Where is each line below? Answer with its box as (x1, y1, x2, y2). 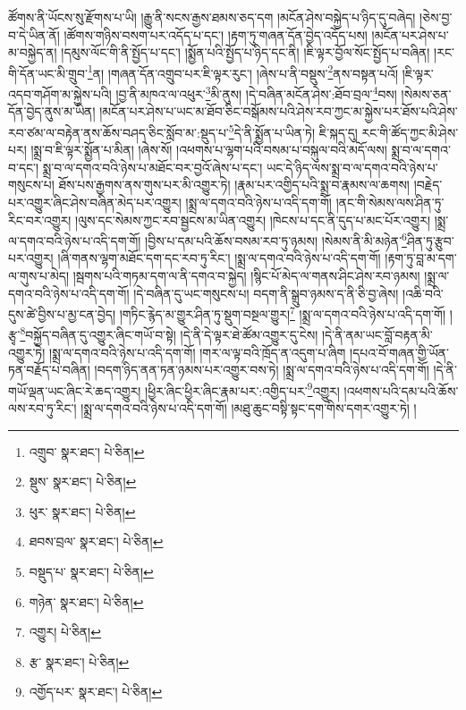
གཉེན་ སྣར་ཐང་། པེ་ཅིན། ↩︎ (29, 592, 144, 611)
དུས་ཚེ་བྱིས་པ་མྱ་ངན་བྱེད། (8, 304, 115, 323)
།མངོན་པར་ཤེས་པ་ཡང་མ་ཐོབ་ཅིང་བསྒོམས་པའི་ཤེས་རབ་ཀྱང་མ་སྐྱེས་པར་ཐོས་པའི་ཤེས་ (99, 102, 458, 121)
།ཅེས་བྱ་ (419, 8, 453, 26)
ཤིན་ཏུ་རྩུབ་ (406, 231, 454, 249)
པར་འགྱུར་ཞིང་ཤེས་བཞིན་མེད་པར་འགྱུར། (8, 192, 182, 211)
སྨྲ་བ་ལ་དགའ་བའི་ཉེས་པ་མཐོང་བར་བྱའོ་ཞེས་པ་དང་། (42, 157, 263, 176)
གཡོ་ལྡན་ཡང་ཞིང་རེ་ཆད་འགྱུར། (8, 381, 141, 400)
